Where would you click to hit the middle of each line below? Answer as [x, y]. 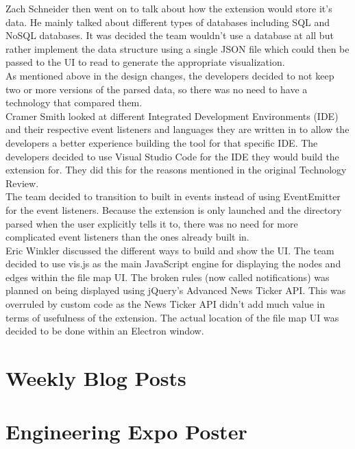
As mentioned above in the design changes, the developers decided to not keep [170, 75]
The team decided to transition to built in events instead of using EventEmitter [173, 196]
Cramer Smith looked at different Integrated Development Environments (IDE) [172, 116]
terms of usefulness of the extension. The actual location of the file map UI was [172, 317]
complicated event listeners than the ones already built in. [127, 237]
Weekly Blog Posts [96, 378]
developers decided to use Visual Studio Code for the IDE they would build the [172, 156]
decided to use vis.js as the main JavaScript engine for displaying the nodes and [173, 264]
